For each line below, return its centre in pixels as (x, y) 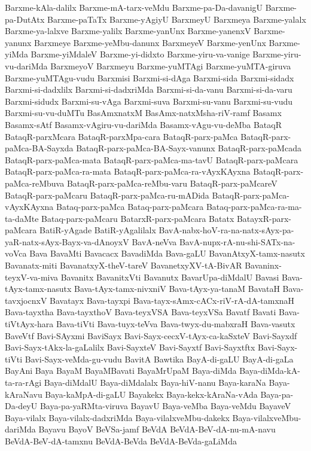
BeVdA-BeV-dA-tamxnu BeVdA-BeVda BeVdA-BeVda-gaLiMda (121, 441)
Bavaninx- (263, 265)
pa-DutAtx (25, 19)
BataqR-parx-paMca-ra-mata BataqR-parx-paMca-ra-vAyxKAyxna (128, 171)
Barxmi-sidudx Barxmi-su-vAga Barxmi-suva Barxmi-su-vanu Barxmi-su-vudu (149, 101)
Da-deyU (21, 406)
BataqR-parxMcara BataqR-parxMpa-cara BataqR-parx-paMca (121, 136)
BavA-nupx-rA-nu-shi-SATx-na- (237, 241)
